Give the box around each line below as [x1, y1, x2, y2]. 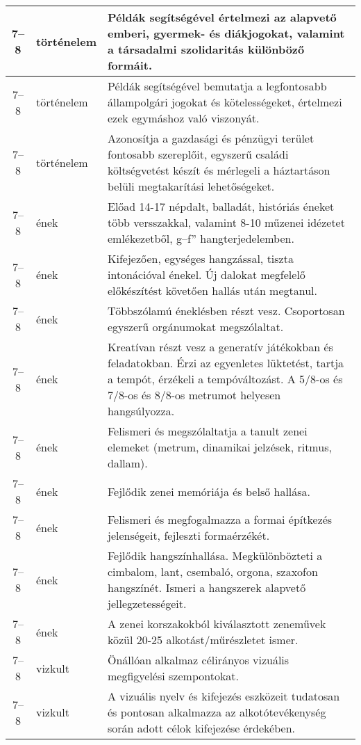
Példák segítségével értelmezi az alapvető [107, 9, 337, 25]
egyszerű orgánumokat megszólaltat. [107, 319, 284, 335]
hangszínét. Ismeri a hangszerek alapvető [107, 579, 306, 595]
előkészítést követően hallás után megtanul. [107, 282, 318, 298]
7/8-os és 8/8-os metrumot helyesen [107, 387, 281, 403]
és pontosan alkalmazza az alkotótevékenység [107, 704, 326, 720]
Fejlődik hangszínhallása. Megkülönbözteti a [107, 547, 323, 563]
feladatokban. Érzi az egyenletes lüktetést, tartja [107, 355, 344, 371]
